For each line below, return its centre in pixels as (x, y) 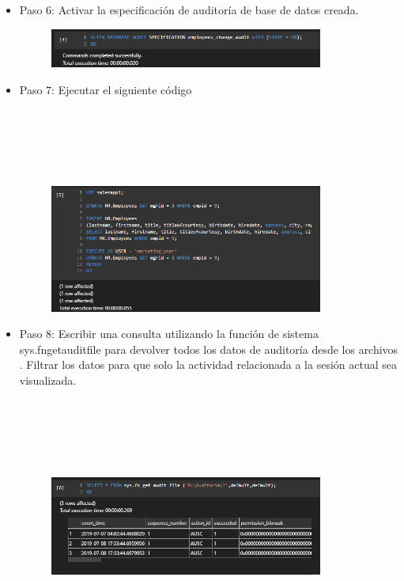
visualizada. (48, 380)
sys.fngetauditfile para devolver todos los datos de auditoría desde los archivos (209, 349)
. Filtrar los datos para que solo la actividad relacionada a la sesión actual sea (208, 365)
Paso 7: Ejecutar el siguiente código (106, 89)
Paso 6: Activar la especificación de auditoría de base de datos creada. (189, 9)
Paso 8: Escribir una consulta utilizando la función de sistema (169, 334)
